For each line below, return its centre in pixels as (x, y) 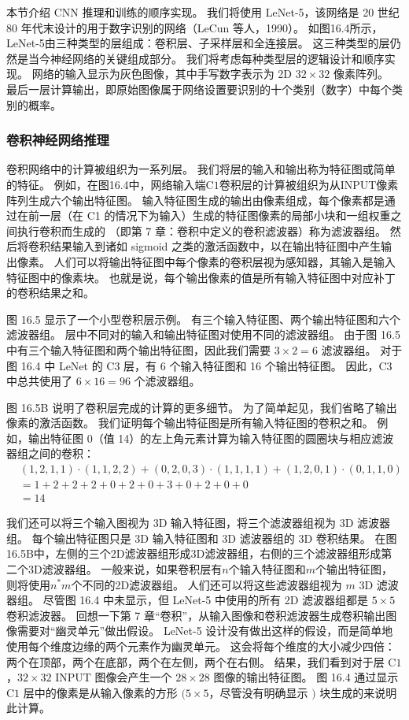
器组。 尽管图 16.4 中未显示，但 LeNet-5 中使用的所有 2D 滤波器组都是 (188, 600)
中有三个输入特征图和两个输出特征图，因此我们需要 (138, 349)
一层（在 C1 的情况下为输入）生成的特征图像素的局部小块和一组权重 (215, 215)
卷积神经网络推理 (58, 140)
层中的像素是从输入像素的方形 (100, 692)
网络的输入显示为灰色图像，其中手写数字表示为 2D (162, 74)
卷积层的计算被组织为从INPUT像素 (309, 184)
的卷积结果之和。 (50, 293)
